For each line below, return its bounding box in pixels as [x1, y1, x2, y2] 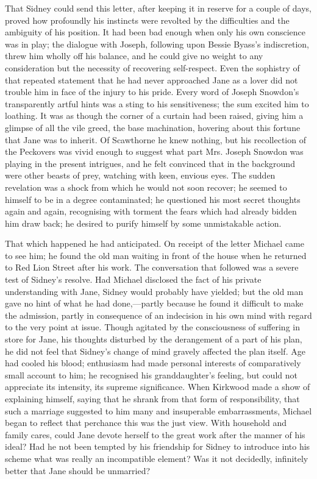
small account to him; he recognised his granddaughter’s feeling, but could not [5, 368, 297, 381]
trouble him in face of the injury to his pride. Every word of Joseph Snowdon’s [5, 85, 299, 98]
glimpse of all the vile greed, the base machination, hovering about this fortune [5, 121, 301, 133]
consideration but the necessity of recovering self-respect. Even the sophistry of [5, 61, 300, 74]
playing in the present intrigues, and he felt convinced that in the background [5, 157, 295, 169]
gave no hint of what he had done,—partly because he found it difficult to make [5, 297, 304, 310]
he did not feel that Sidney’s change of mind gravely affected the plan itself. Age [5, 344, 305, 357]
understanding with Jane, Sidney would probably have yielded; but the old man [5, 285, 304, 297]
